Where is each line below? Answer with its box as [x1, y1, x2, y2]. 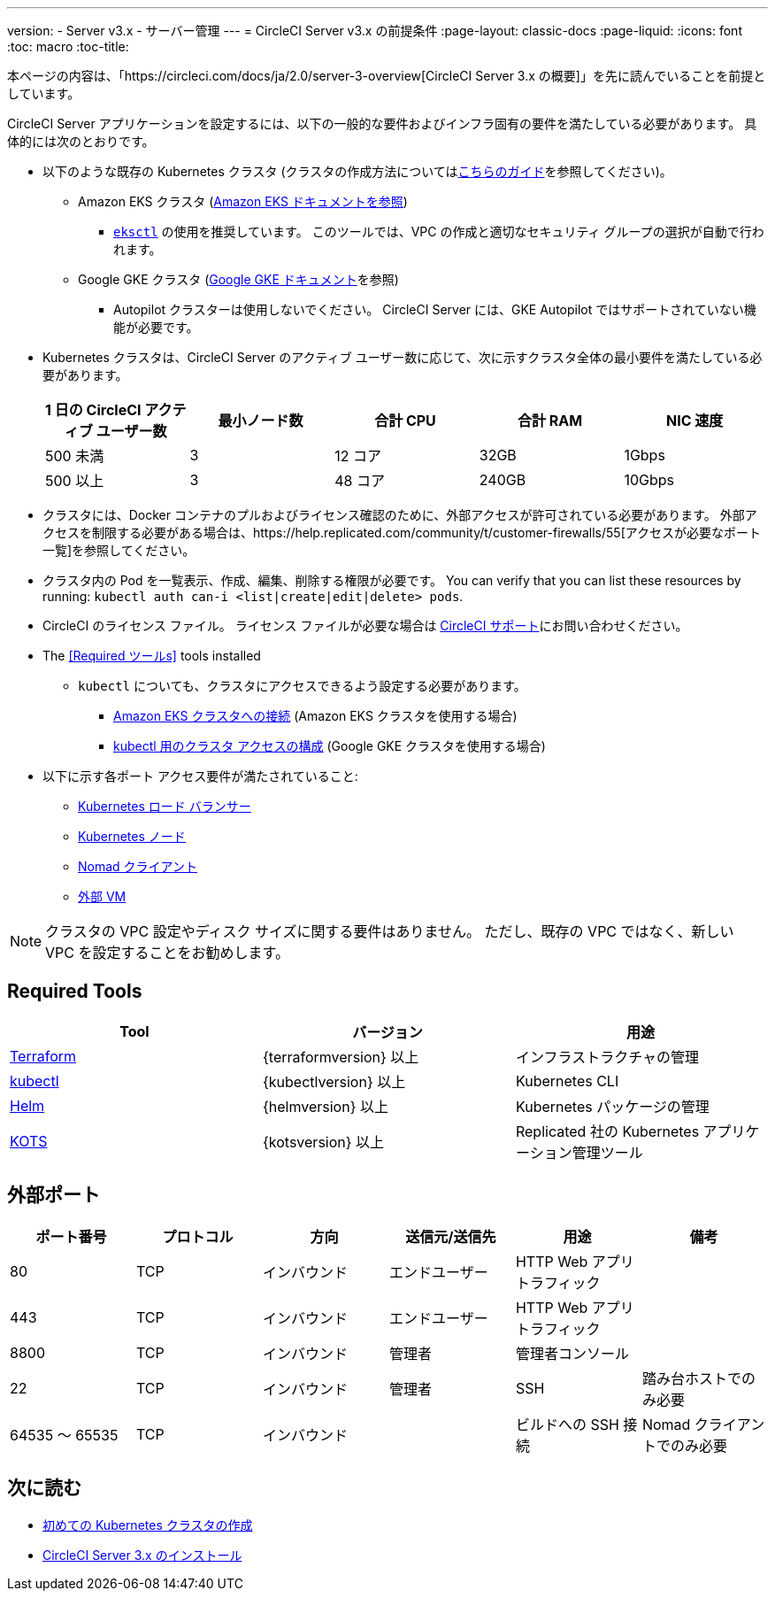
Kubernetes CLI [515, 1071, 619, 1090]
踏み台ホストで [641, 1369, 741, 1387]
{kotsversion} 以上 [262, 1132, 385, 1151]
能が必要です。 [113, 320, 199, 335]
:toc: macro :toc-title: [7, 39, 129, 54]
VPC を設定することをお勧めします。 [45, 944, 289, 961]
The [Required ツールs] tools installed [42, 648, 261, 663]
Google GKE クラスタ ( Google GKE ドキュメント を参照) [78, 272, 399, 287]
